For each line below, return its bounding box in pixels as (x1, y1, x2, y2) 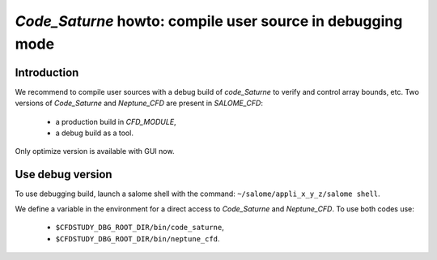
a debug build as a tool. (55, 128, 134, 138)
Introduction (15, 66, 79, 79)
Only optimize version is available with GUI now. (15, 147, 175, 156)
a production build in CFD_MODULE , (55, 117, 177, 126)
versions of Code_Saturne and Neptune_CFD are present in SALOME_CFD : (15, 98, 263, 109)
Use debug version (15, 168, 112, 181)
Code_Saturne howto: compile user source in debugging (15, 12, 403, 30)
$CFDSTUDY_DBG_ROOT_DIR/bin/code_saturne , (55, 223, 224, 232)
